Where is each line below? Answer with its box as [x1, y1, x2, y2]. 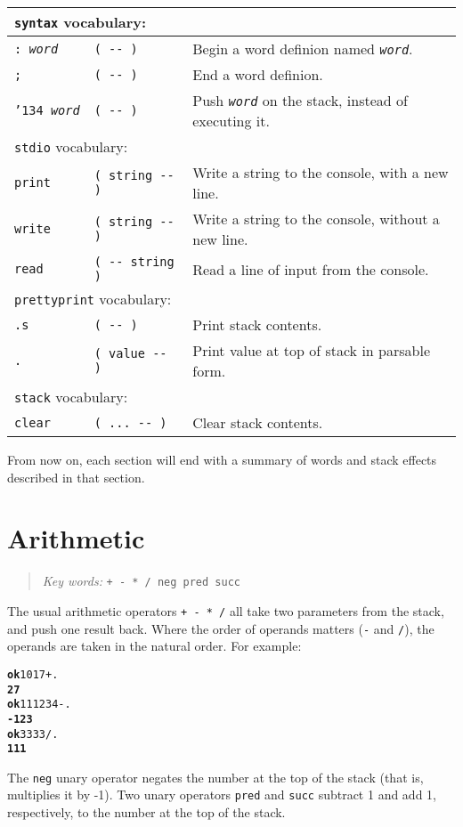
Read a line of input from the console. [192, 258, 429, 280]
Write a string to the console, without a [192, 208, 440, 229]
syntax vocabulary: [14, 12, 147, 32]
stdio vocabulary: [14, 136, 128, 157]
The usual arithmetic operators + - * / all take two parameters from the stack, [7, 601, 444, 620]
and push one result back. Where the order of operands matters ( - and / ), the [7, 619, 435, 637]
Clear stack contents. [192, 412, 323, 433]
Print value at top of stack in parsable [192, 340, 430, 361]
